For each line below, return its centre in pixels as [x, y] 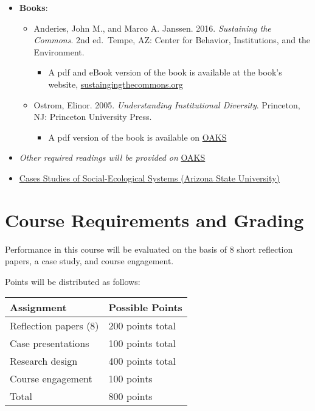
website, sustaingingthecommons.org [116, 84]
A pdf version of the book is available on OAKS [137, 137]
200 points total [142, 326]
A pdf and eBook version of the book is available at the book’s [165, 72]
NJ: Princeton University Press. [93, 117]
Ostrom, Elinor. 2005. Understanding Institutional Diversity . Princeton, [167, 104]
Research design [44, 361]
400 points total [142, 361]
